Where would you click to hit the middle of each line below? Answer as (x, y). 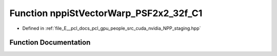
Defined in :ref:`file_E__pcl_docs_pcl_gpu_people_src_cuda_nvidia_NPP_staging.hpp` (112, 28)
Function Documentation (50, 43)
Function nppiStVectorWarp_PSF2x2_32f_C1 (106, 13)
